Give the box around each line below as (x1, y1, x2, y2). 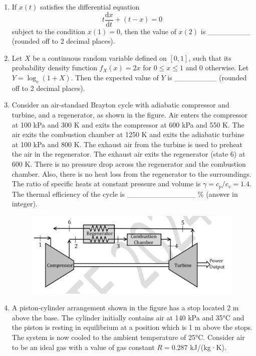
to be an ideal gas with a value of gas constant (12, 341, 155, 352)
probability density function (12, 62, 97, 73)
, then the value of (120, 26, 176, 36)
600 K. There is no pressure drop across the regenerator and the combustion (12, 158, 246, 169)
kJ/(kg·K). (190, 341, 226, 352)
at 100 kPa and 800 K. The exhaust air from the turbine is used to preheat (12, 139, 243, 149)
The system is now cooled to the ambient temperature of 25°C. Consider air (12, 331, 245, 342)
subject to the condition (12, 26, 86, 36)
